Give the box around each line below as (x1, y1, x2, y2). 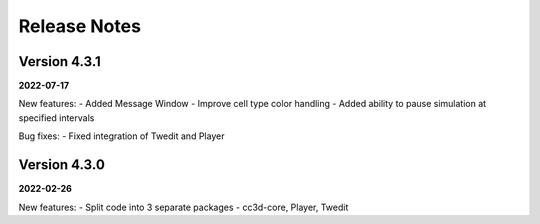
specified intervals (18, 111, 95, 124)
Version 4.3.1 (18, 53, 102, 70)
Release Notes (18, 15, 142, 37)
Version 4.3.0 (18, 156, 105, 174)
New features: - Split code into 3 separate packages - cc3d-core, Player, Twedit (18, 201, 349, 213)
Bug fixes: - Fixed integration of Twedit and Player (18, 130, 225, 142)
